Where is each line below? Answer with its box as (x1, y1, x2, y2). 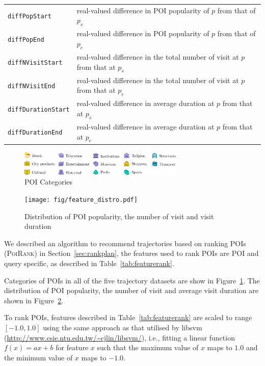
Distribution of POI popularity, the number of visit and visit (24, 211, 214, 221)
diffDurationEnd (8, 129, 63, 137)
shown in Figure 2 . (4, 295, 64, 305)
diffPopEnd (8, 36, 44, 43)
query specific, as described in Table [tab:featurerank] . (4, 257, 174, 268)
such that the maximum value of (97, 342, 199, 353)
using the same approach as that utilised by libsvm (43, 322, 202, 332)
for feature (56, 342, 89, 353)
